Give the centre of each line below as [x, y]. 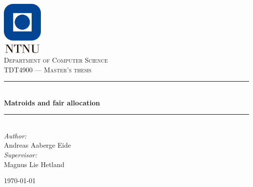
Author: [15, 135]
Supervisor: [20, 155]
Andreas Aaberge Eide [37, 145]
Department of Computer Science [56, 59]
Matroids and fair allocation [52, 102]
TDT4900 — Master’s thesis [48, 69]
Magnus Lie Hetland [34, 164]
